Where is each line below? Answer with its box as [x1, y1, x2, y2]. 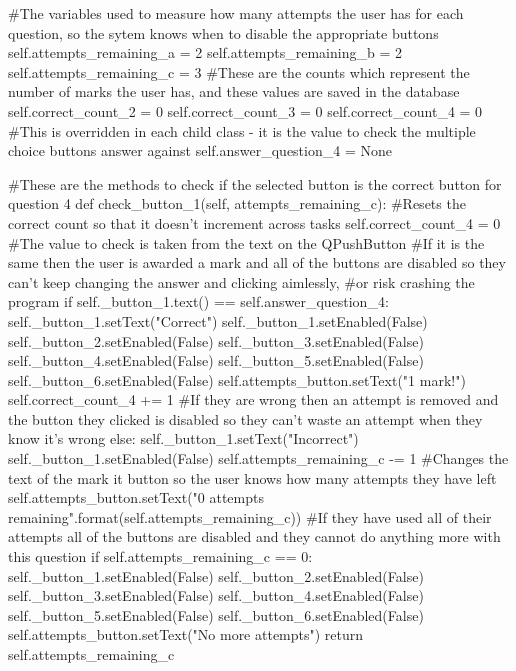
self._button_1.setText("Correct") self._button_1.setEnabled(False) [8, 310, 428, 331]
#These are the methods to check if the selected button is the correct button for [8, 173, 502, 194]
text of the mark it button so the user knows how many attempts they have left [8, 467, 497, 488]
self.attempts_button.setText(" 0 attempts [8, 487, 264, 508]
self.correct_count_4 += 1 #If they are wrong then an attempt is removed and [8, 389, 499, 410]
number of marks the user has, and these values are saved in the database [8, 81, 460, 102]
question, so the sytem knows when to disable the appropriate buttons [8, 22, 439, 43]
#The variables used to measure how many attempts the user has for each [8, 3, 464, 23]
